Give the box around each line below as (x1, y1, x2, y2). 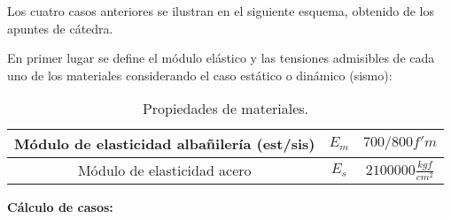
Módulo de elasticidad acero (77, 160, 252, 181)
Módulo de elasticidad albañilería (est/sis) (14, 133, 315, 155)
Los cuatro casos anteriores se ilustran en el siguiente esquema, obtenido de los (7, 2, 435, 19)
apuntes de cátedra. (7, 19, 113, 37)
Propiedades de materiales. (142, 98, 309, 119)
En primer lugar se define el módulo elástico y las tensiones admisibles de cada (7, 49, 435, 67)
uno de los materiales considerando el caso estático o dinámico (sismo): (7, 65, 393, 84)
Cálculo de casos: (7, 198, 113, 216)
